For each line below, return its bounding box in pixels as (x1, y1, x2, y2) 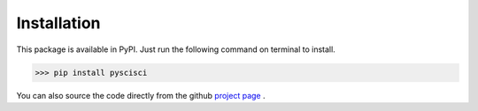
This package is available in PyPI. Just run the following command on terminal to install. (16, 44, 335, 55)
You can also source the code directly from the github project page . (16, 90, 266, 100)
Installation (16, 13, 101, 33)
